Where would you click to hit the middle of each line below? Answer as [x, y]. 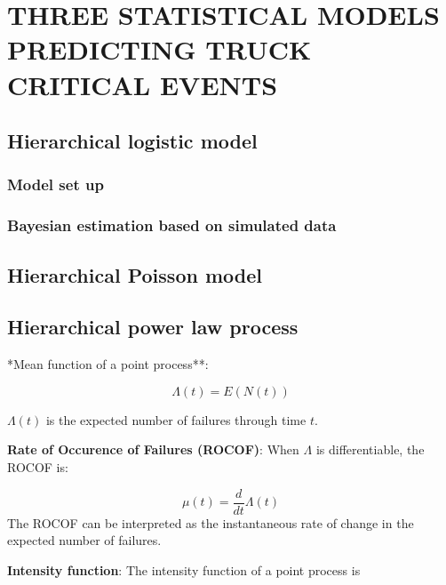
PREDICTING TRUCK [159, 49]
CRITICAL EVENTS [143, 84]
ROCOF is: [38, 466]
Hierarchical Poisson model [135, 274]
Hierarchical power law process [153, 327]
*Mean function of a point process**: [108, 364]
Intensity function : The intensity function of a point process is [184, 569]
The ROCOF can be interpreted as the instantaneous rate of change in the [211, 522]
